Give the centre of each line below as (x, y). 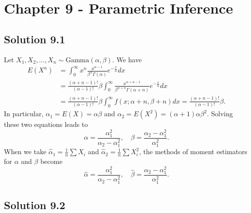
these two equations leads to (46, 124)
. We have (127, 59)
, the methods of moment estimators (193, 151)
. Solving (220, 114)
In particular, (24, 114)
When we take (25, 151)
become (51, 161)
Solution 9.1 (35, 39)
